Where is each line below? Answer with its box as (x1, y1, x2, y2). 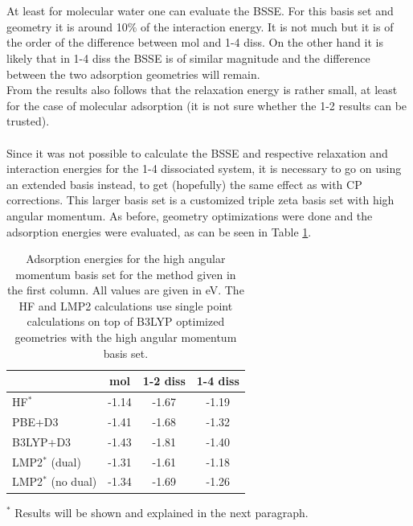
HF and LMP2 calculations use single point (18, 297, 233, 314)
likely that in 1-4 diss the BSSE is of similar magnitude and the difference (6, 49, 370, 66)
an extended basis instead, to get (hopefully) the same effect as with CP (6, 175, 362, 192)
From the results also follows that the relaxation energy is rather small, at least (6, 81, 398, 98)
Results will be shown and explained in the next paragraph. (14, 503, 309, 520)
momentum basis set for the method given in (15, 265, 236, 282)
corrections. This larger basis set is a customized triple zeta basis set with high (6, 191, 395, 208)
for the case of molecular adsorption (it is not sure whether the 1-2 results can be (6, 97, 407, 113)
